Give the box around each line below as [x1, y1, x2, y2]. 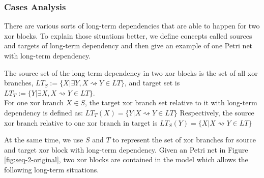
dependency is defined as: [4, 107, 83, 117]
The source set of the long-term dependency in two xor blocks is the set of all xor [4, 67, 258, 78]
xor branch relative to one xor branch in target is [4, 117, 158, 128]
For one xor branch [4, 97, 64, 108]
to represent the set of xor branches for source [112, 134, 256, 145]
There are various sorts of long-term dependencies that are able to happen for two [4, 20, 260, 31]
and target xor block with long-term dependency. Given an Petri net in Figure [4, 144, 248, 155]
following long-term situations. [4, 164, 99, 174]
